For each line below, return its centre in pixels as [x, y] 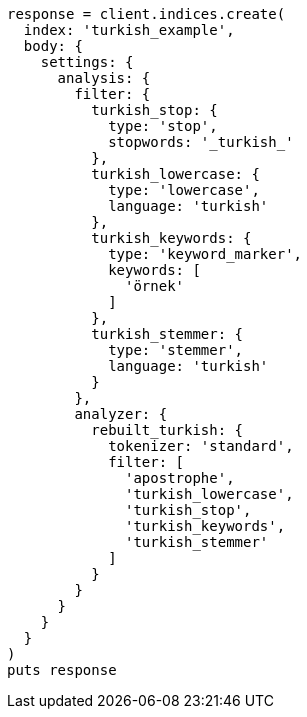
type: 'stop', [163, 126]
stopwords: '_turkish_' [201, 142]
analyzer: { [121, 414]
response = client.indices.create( [146, 14]
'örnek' [155, 286]
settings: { [87, 62]
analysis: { [104, 78]
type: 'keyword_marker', [205, 254]
